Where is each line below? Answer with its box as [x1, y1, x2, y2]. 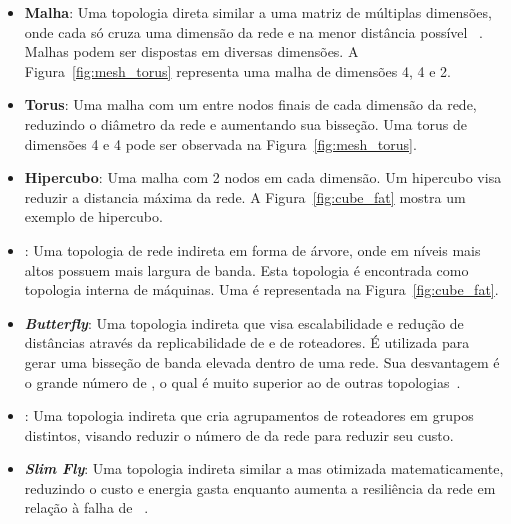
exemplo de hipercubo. [24, 206, 163, 227]
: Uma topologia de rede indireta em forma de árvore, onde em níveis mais [24, 239, 481, 260]
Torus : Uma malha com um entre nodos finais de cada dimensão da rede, [24, 94, 477, 115]
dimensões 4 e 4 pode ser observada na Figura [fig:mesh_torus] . [24, 133, 417, 154]
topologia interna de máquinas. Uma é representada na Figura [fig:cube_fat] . [24, 279, 499, 300]
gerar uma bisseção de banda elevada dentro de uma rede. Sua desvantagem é [24, 351, 500, 372]
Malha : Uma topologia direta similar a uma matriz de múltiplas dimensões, [24, 2, 492, 22]
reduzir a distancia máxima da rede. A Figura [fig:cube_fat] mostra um [24, 186, 466, 207]
